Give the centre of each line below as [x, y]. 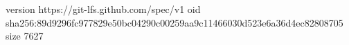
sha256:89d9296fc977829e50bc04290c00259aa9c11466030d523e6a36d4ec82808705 [174, 22]
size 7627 [25, 36]
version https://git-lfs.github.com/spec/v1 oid [103, 9]
